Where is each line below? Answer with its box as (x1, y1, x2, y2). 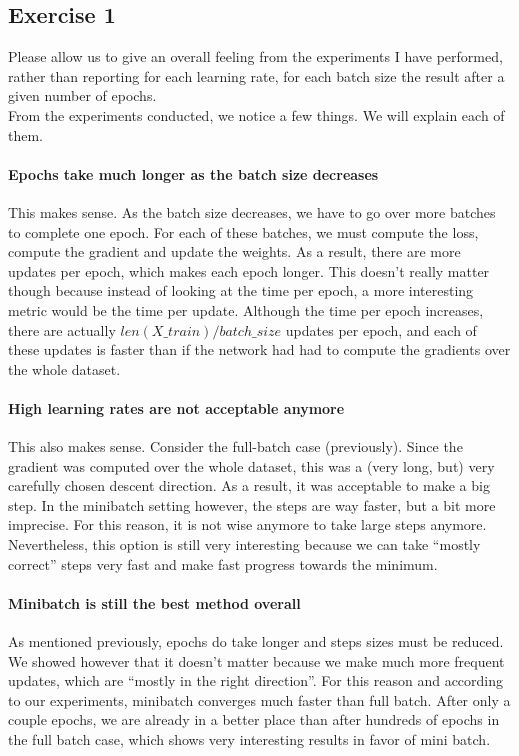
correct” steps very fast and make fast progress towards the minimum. (8, 553, 438, 574)
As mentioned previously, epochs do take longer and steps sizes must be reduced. (8, 631, 504, 652)
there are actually (8, 319, 116, 340)
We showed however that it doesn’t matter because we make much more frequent (8, 650, 505, 671)
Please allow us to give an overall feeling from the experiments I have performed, (8, 46, 503, 67)
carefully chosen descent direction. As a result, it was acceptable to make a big (8, 475, 490, 496)
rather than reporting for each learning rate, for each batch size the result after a (8, 65, 505, 86)
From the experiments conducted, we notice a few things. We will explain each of (8, 104, 505, 125)
